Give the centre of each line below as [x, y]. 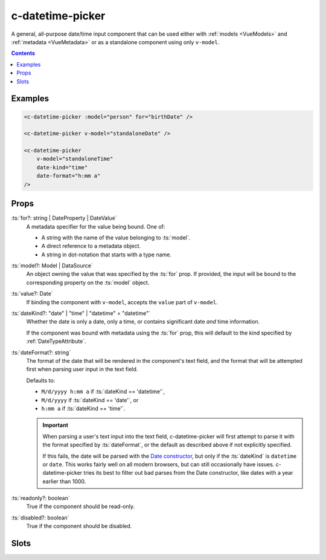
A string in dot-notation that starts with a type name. [107, 255]
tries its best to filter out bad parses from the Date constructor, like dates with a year [188, 473]
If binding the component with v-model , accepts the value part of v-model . [122, 302]
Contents [23, 53]
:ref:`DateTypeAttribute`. [56, 341]
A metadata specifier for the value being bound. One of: [96, 226]
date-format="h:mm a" [69, 176]
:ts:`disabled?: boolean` [40, 518]
